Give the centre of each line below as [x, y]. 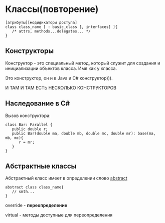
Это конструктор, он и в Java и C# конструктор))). [59, 78]
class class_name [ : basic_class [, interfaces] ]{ [61, 27]
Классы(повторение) [52, 9]
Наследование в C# [38, 103]
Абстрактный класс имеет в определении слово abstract [66, 178]
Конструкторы [30, 51]
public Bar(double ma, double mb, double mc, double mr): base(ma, [84, 133]
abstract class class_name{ [35, 187]
